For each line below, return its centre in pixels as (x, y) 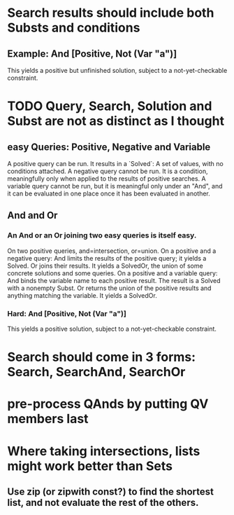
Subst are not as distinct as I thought (116, 121)
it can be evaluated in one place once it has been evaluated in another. (109, 193)
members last (48, 419)
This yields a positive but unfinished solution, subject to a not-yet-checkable (117, 70)
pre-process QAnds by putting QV (108, 404)
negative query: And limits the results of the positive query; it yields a (107, 258)
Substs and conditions (74, 28)
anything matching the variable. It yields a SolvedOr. (82, 295)
